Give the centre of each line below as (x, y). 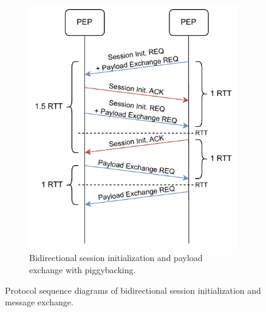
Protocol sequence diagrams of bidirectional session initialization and (133, 290)
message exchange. (39, 302)
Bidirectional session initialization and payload (116, 258)
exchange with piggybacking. (83, 269)
